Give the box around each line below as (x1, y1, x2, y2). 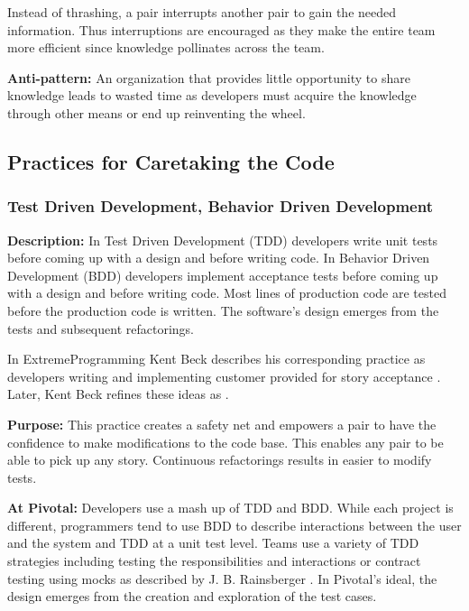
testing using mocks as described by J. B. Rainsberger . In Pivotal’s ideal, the (7, 569, 437, 588)
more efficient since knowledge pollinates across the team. (7, 38, 325, 57)
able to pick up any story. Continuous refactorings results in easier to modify (7, 450, 432, 469)
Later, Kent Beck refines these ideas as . (7, 384, 229, 403)
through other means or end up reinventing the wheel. (7, 103, 306, 122)
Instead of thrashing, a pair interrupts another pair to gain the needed (7, 3, 397, 21)
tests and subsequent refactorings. (7, 319, 194, 338)
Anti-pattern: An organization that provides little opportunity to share (7, 68, 410, 87)
